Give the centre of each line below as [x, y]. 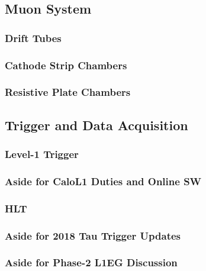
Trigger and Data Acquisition [96, 125]
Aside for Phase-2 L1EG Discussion [91, 262]
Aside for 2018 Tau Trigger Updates [93, 235]
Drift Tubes [33, 38]
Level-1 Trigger [42, 154]
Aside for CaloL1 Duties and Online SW [103, 181]
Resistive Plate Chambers [68, 92]
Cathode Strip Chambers [66, 65]
